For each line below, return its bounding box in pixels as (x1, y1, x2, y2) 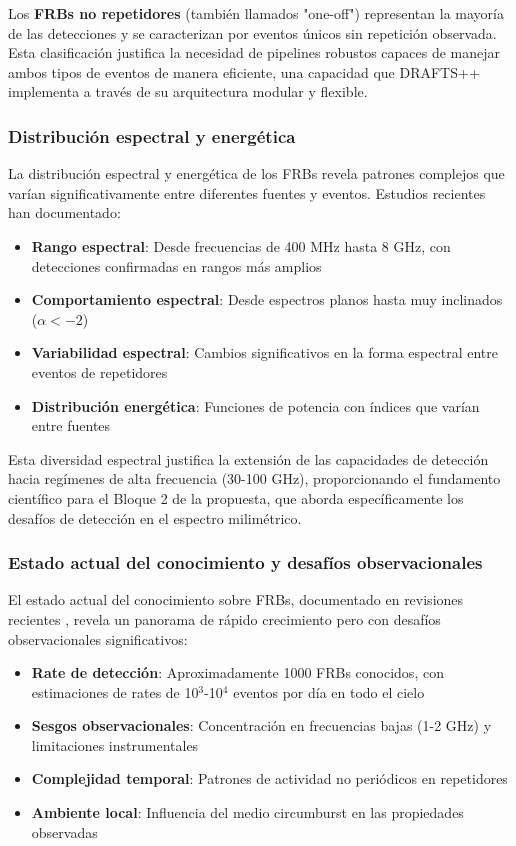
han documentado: (8, 202, 121, 223)
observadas (31, 821, 98, 842)
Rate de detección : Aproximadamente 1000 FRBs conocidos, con (31, 662, 444, 683)
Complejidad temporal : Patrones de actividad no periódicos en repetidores (31, 768, 508, 789)
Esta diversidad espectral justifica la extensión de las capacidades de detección (8, 448, 489, 469)
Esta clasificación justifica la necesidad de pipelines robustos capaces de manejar (8, 42, 501, 63)
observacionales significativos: (8, 628, 188, 649)
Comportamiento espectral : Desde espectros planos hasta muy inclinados (31, 289, 503, 310)
